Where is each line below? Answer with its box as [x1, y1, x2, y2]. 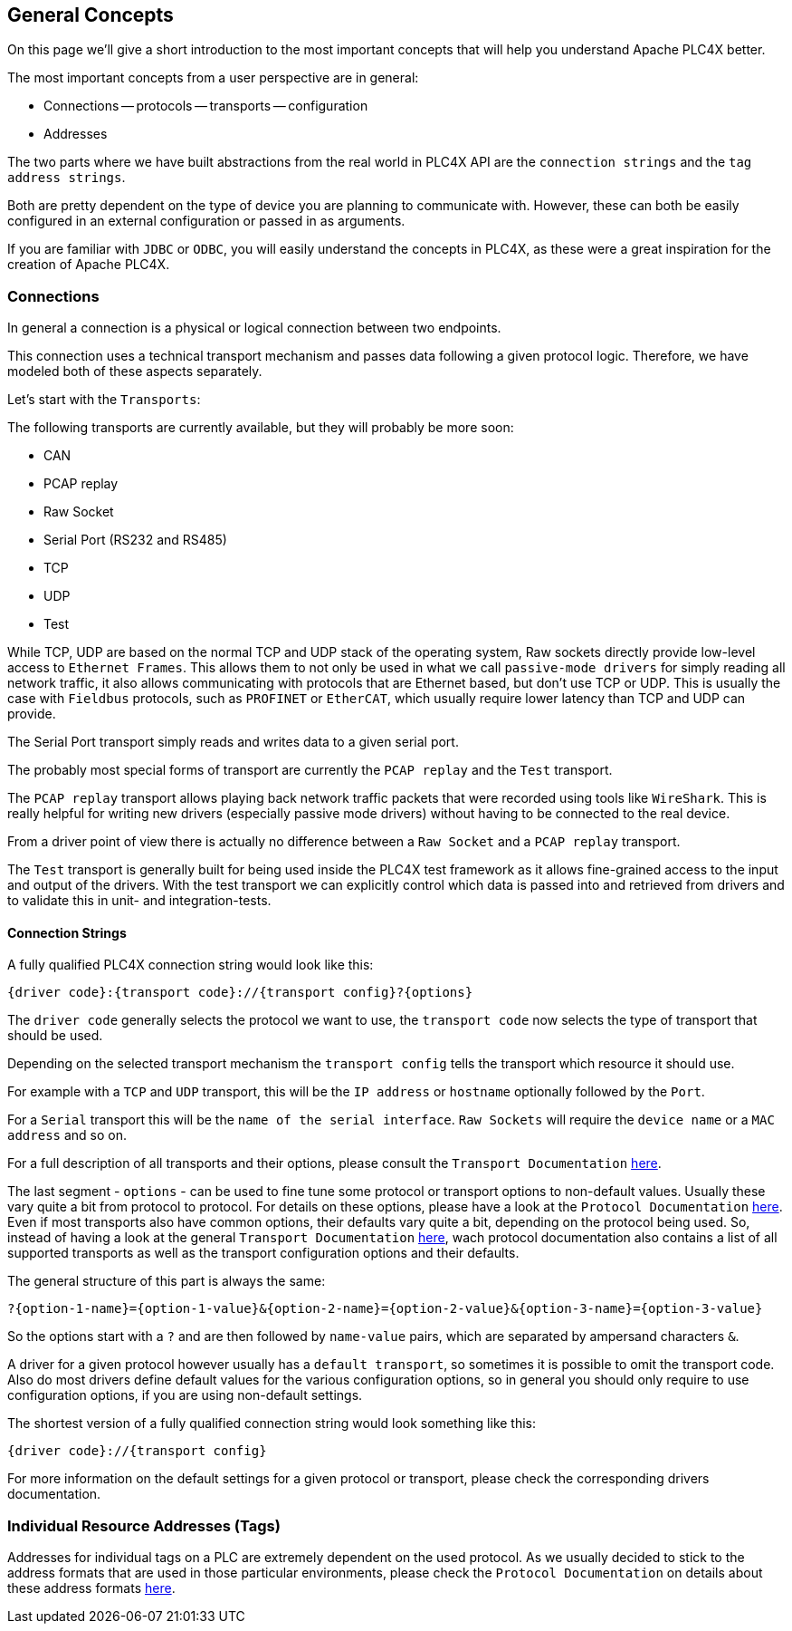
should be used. [7, 1028, 103, 1044]
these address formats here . [7, 1580, 176, 1597]
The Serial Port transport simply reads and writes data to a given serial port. [7, 734, 459, 750]
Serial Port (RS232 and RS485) [43, 532, 227, 548]
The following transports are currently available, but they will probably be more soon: [7, 420, 514, 436]
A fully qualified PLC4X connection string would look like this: [7, 957, 374, 973]
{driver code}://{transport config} [7, 1443, 267, 1459]
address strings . [7, 169, 126, 186]
